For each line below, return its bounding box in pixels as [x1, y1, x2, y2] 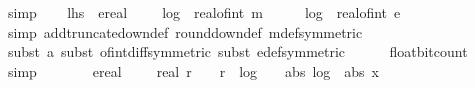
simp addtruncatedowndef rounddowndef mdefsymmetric [7, 21, 363, 42]
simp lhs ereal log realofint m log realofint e [7, 2, 401, 22]
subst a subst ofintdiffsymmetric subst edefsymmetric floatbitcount [7, 41, 468, 62]
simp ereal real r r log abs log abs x [7, 60, 379, 81]
